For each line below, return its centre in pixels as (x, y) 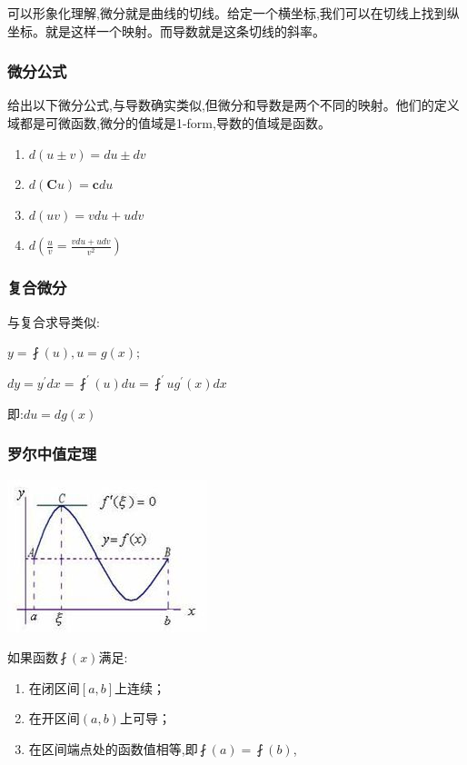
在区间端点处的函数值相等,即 (113, 749)
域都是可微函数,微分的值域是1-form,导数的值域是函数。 (169, 123)
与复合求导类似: (54, 321)
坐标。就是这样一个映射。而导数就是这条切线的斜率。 (166, 30)
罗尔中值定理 (52, 454)
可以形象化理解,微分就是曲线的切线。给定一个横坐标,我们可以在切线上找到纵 (233, 13)
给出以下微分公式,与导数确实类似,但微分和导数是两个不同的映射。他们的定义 (233, 105)
